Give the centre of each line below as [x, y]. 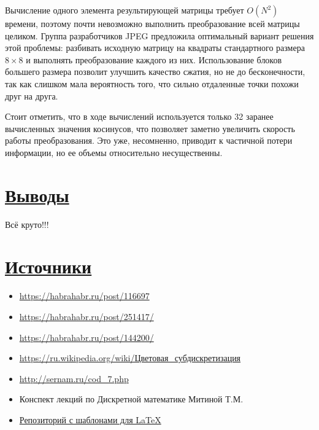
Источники [48, 266]
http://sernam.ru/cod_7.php [74, 378]
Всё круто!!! [27, 224]
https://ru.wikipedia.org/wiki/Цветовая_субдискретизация [130, 358]
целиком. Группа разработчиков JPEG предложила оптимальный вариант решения [159, 35]
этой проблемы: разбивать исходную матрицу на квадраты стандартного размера [155, 48]
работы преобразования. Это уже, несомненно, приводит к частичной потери [149, 140]
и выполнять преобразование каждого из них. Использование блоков [154, 59]
